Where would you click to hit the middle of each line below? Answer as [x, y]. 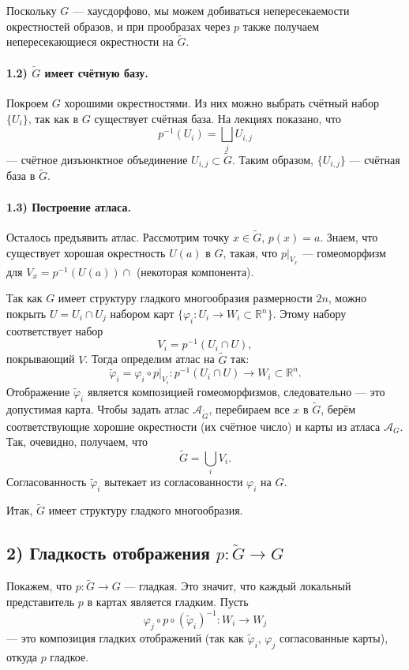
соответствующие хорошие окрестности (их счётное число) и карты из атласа [193, 426]
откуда [22, 656]
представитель [41, 601]
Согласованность [47, 482]
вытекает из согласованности [174, 482]
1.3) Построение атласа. [69, 206]
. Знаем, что [349, 237]
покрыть [26, 314]
